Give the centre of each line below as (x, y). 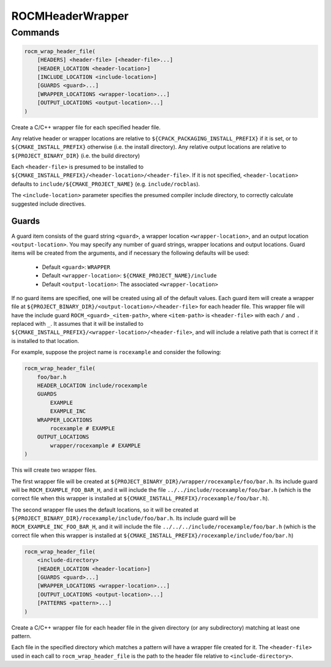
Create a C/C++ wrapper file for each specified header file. (86, 127)
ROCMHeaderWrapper (70, 16)
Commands (35, 32)
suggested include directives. (48, 204)
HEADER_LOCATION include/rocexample (92, 386)
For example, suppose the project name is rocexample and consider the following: (116, 352)
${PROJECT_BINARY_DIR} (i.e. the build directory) (76, 156)
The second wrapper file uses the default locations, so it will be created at (105, 510)
